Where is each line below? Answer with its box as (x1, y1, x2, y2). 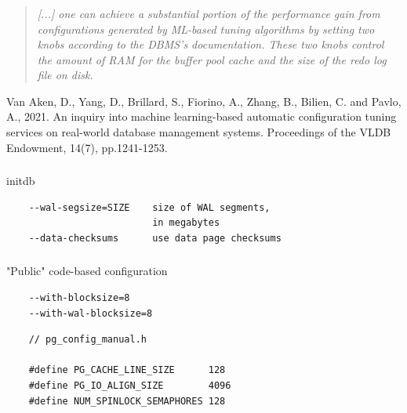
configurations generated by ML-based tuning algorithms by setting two (37, 20, 375, 37)
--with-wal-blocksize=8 (28, 307, 153, 319)
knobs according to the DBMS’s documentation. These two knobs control (37, 36, 384, 53)
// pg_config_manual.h (28, 334, 147, 346)
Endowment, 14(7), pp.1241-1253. (6, 139, 168, 155)
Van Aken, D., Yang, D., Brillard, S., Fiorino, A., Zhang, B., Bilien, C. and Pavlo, (6, 92, 402, 109)
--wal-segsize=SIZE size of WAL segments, (28, 201, 271, 213)
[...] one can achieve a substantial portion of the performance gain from (37, 5, 380, 21)
